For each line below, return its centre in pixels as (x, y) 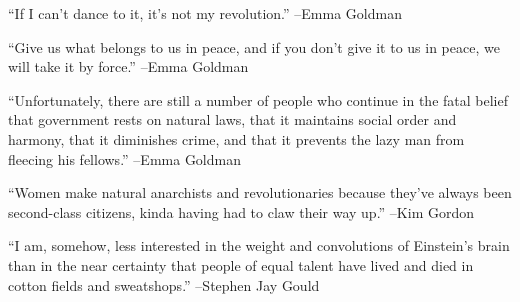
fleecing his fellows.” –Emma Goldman (124, 158)
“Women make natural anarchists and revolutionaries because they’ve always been (260, 192)
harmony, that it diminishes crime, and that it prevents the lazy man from (236, 138)
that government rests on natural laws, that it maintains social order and (232, 119)
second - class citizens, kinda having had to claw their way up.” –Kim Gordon (241, 211)
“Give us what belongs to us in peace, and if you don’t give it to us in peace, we (254, 46)
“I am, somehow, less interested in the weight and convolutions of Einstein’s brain (259, 245)
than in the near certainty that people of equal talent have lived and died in (241, 264)
